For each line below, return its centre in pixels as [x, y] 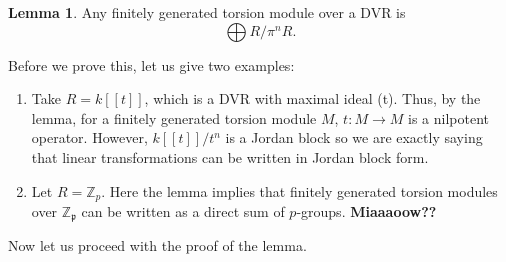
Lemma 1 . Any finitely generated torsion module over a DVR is [207, 12]
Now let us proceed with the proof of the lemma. [157, 245]
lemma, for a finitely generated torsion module [174, 117]
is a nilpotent [448, 117]
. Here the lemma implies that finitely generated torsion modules [299, 190]
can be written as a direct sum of [183, 211]
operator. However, [89, 137]
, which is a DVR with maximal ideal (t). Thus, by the [312, 98]
